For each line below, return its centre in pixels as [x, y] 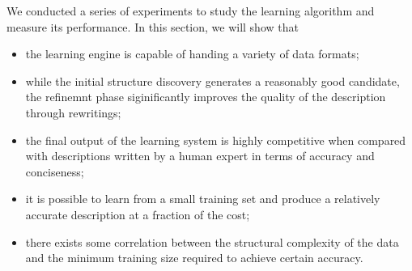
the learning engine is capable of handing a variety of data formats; [192, 54]
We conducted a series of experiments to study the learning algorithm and [191, 11]
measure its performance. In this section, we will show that [153, 26]
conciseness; [55, 171]
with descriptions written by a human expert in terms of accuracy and [200, 156]
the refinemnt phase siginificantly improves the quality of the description [206, 97]
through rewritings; [73, 112]
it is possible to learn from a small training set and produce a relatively [203, 199]
